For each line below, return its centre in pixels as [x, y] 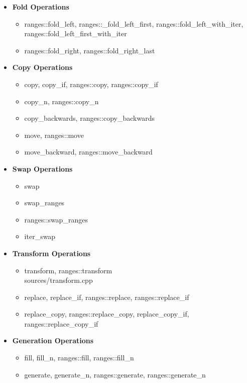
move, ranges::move [54, 135]
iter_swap [40, 236]
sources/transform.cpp [58, 280]
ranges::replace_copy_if [61, 323]
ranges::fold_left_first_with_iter [76, 33]
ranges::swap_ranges [56, 219]
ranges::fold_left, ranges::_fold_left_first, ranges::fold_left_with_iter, [134, 23]
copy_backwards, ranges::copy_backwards [89, 118]
